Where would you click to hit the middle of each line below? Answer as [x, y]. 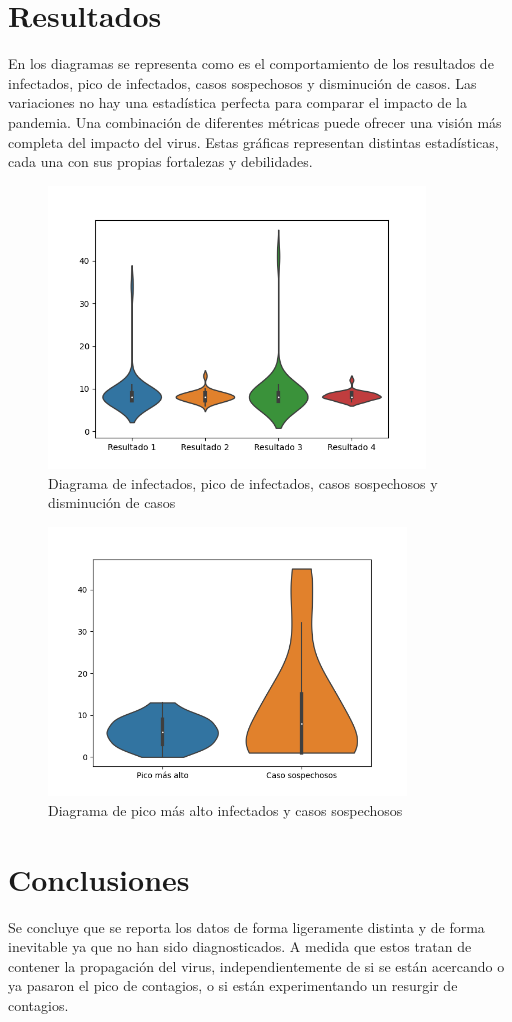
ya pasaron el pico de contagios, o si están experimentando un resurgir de [233, 985]
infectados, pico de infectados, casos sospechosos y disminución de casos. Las [242, 82]
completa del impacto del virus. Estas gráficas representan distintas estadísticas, [253, 141]
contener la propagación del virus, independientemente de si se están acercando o [256, 965]
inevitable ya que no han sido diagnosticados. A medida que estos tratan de [240, 946]
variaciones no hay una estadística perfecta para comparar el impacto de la [237, 102]
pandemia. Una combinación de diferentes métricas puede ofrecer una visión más [255, 121]
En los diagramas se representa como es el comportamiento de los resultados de [251, 63]
